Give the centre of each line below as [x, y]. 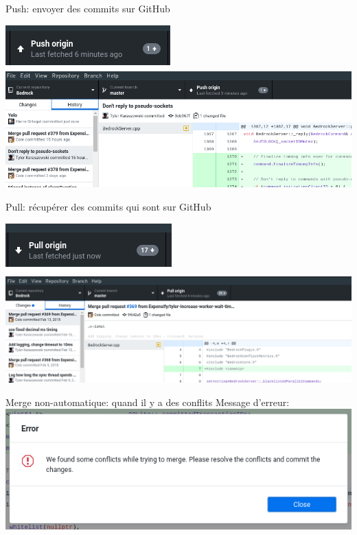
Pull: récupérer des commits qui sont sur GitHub [108, 207]
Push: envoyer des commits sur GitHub [88, 8]
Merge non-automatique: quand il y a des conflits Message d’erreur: [148, 402]
